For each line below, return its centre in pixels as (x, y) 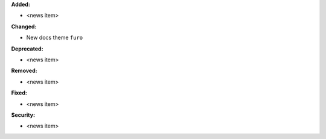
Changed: (24, 26)
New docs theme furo (55, 38)
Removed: (24, 71)
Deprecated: (27, 49)
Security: (23, 115)
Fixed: (19, 93)
